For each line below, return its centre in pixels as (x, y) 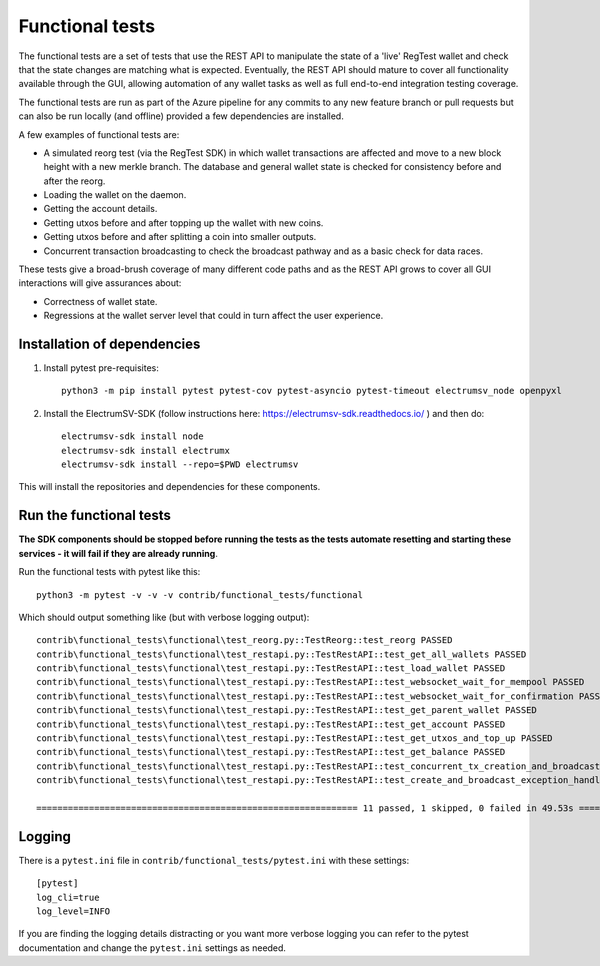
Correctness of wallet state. (100, 301)
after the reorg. (74, 181)
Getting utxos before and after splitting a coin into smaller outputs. (180, 237)
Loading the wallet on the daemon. (115, 195)
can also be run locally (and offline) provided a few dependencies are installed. (181, 116)
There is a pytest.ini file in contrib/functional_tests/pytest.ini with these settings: (214, 860)
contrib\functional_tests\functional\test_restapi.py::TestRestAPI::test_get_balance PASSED (271, 752)
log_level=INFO (73, 911)
